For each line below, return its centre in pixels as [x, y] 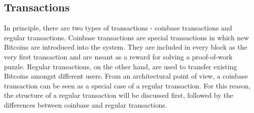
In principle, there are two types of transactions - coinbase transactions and [118, 28]
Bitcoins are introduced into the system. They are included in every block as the [126, 47]
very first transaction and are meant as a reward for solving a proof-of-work [118, 56]
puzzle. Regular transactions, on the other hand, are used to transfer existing [121, 66]
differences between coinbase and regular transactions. [86, 104]
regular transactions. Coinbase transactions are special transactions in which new [127, 37]
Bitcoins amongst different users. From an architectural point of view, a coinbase [126, 76]
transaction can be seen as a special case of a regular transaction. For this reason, [127, 85]
